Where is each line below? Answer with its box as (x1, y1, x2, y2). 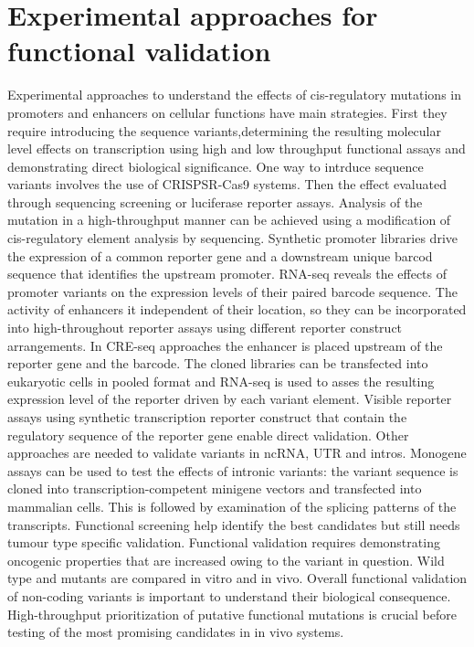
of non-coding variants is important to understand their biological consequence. (7, 586, 451, 605)
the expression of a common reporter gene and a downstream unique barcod (7, 246, 433, 265)
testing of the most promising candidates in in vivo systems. (7, 622, 344, 642)
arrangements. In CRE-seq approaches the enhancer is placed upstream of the (7, 335, 443, 355)
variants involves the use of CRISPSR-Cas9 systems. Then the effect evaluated (7, 175, 447, 194)
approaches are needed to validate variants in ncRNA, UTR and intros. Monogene (7, 443, 467, 462)
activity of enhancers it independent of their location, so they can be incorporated (7, 300, 467, 319)
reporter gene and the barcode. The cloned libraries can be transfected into (7, 354, 428, 373)
